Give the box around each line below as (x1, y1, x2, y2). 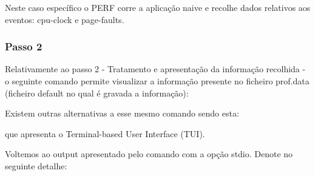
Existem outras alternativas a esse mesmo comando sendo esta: (5, 107, 239, 120)
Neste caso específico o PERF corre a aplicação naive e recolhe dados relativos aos (5, 1, 311, 13)
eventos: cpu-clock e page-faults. (5, 13, 124, 25)
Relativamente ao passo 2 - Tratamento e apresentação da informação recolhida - (5, 63, 306, 75)
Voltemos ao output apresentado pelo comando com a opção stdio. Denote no (5, 147, 293, 160)
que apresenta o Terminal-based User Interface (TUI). (5, 127, 205, 140)
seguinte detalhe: (5, 159, 67, 172)
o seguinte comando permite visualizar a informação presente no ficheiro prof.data (5, 75, 310, 87)
